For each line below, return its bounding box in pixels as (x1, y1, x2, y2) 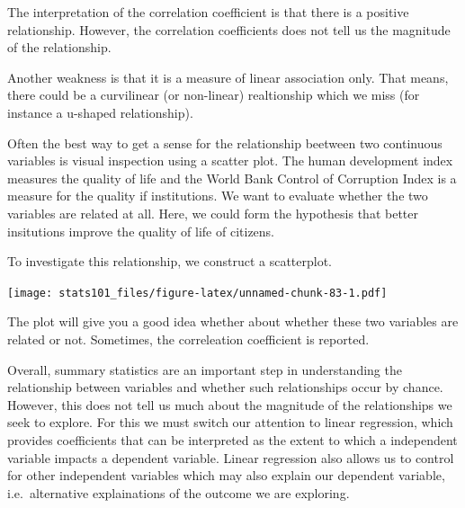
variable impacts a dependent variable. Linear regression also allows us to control (7, 448, 454, 467)
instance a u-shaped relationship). (7, 102, 193, 121)
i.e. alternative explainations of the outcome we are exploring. (7, 483, 350, 502)
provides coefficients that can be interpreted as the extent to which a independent (7, 430, 458, 449)
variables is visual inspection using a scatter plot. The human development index (7, 151, 453, 170)
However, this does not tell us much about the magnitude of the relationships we (7, 395, 452, 414)
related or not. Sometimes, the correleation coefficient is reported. (7, 329, 370, 348)
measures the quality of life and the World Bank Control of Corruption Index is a (7, 168, 457, 187)
